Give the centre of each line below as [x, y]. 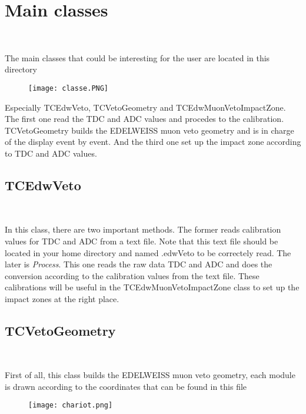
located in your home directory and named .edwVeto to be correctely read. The [148, 252]
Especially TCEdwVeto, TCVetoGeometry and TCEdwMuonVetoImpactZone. [145, 107]
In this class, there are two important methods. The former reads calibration [143, 229]
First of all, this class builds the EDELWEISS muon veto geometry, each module [150, 375]
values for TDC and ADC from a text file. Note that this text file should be [142, 241]
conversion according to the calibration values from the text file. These [132, 275]
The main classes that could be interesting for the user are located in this [137, 57]
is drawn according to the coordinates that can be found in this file [126, 386]
